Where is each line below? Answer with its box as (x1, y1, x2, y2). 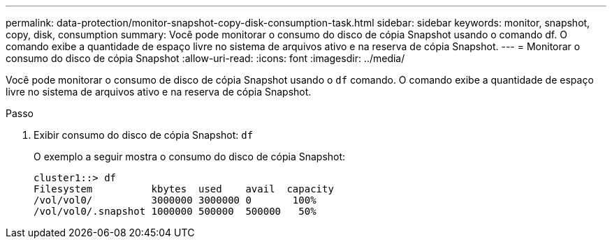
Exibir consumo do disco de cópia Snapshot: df (34, 129, 254, 141)
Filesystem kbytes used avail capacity (34, 183, 334, 195)
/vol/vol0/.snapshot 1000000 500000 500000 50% (34, 206, 316, 217)
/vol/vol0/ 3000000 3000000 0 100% (34, 195, 316, 206)
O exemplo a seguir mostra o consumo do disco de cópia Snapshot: (34, 151, 346, 162)
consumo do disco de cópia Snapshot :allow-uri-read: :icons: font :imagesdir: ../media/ (6, 52, 405, 64)
